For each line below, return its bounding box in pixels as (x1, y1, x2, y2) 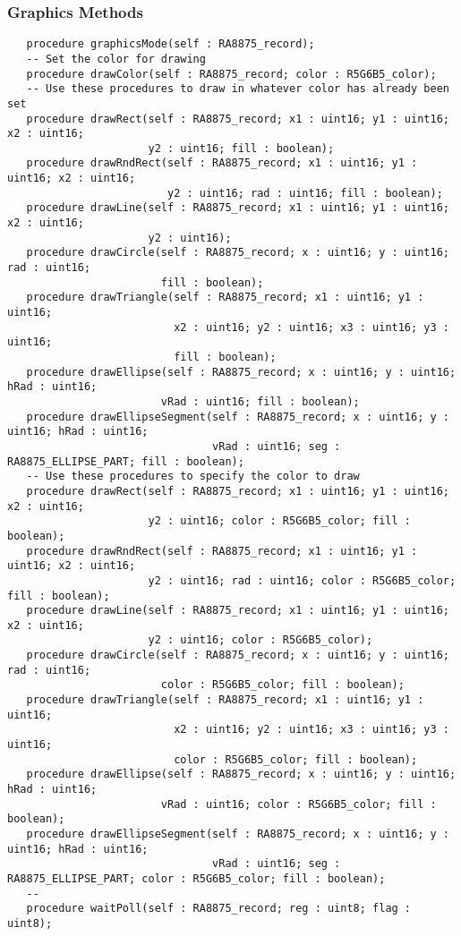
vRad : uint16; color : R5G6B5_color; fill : (160, 797, 437, 811)
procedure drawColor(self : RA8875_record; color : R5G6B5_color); (26, 67, 437, 81)
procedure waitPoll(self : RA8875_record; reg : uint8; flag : (26, 902, 412, 915)
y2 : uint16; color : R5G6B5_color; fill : (148, 515, 412, 528)
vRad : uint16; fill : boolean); (160, 395, 360, 408)
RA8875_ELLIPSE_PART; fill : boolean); (7, 455, 244, 468)
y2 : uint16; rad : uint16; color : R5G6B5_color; (148, 574, 457, 587)
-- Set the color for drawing (26, 52, 206, 65)
